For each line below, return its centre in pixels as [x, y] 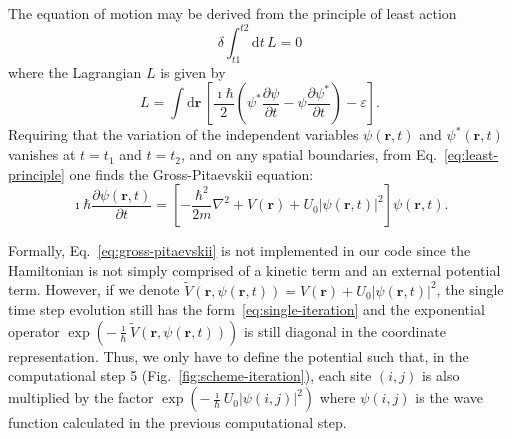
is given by [193, 71]
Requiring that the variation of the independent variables [183, 134]
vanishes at [42, 154]
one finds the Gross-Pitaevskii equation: [191, 173]
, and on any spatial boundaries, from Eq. [308, 154]
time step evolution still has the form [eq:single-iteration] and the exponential [246, 309]
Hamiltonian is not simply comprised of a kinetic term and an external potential [254, 269]
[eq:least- [471, 154]
